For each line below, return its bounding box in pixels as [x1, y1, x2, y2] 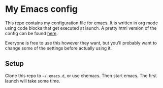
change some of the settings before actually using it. [5, 45, 112, 51]
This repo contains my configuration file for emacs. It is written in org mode [5, 20, 158, 26]
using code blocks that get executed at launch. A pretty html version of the [5, 25, 157, 31]
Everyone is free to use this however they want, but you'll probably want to [5, 40, 157, 45]
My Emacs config [5, 3, 78, 15]
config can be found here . [5, 30, 58, 36]
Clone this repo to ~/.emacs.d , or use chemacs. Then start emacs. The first [5, 73, 157, 79]
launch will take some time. [5, 78, 61, 84]
